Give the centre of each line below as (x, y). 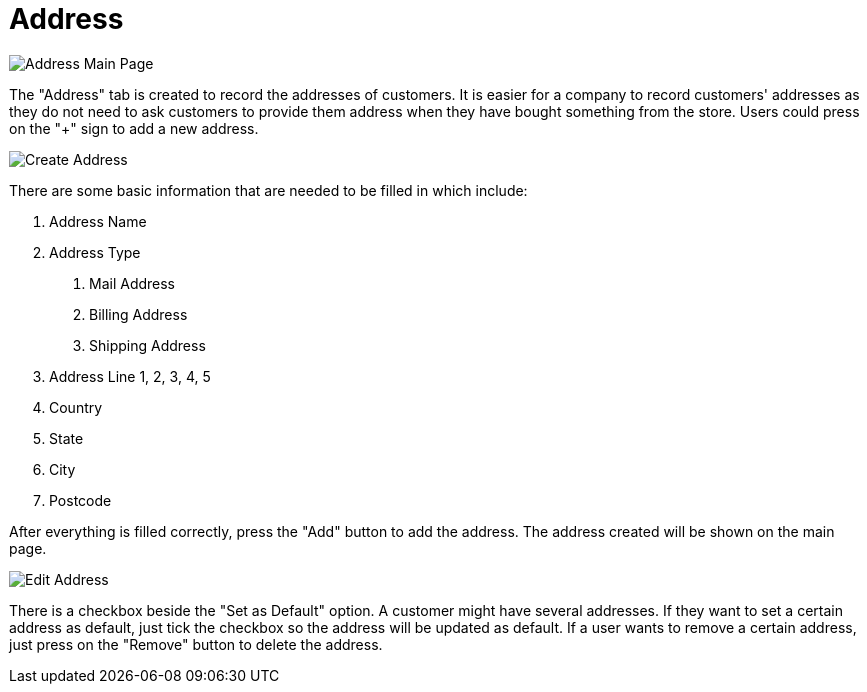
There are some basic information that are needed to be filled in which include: (268, 190)
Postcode (80, 500)
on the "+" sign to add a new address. (134, 128)
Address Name (98, 221)
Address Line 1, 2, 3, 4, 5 (130, 376)
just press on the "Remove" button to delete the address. (196, 644)
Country (76, 407)
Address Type (95, 252)
